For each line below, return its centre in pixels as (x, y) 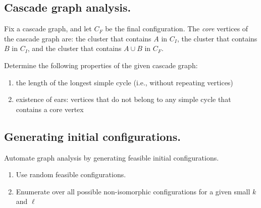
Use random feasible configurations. (71, 174)
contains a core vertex (50, 109)
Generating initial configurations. (92, 136)
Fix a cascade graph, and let (48, 29)
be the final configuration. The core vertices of (177, 29)
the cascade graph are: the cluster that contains (78, 38)
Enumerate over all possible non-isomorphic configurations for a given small (133, 191)
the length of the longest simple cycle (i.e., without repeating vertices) (124, 82)
